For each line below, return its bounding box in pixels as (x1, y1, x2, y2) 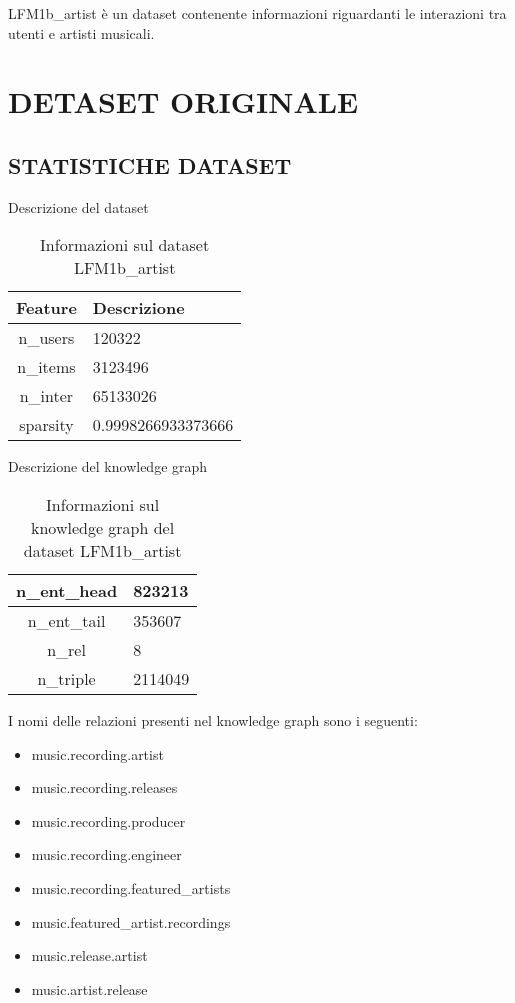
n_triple (37, 666, 96, 690)
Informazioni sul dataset (40, 233, 210, 257)
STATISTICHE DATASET (8, 149, 292, 180)
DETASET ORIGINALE (8, 81, 359, 122)
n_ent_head (16, 578, 118, 602)
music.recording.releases (31, 777, 178, 798)
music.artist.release (31, 978, 148, 999)
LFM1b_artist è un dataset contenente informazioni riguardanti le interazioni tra (8, 3, 507, 23)
